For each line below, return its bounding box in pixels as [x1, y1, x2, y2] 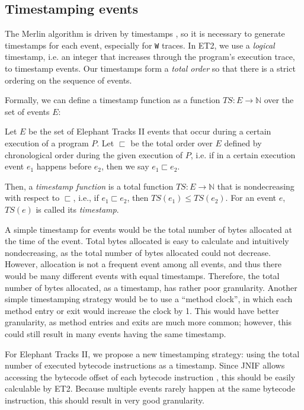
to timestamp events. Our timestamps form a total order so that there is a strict [5, 62, 296, 75]
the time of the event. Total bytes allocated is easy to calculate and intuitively [5, 235, 289, 247]
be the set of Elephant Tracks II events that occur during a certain [28, 125, 271, 137]
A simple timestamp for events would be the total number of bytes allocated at [5, 223, 292, 235]
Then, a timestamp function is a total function [5, 180, 174, 192]
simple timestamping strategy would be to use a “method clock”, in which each [5, 293, 293, 305]
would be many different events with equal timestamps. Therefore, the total [5, 269, 280, 281]
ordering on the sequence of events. [5, 73, 132, 86]
